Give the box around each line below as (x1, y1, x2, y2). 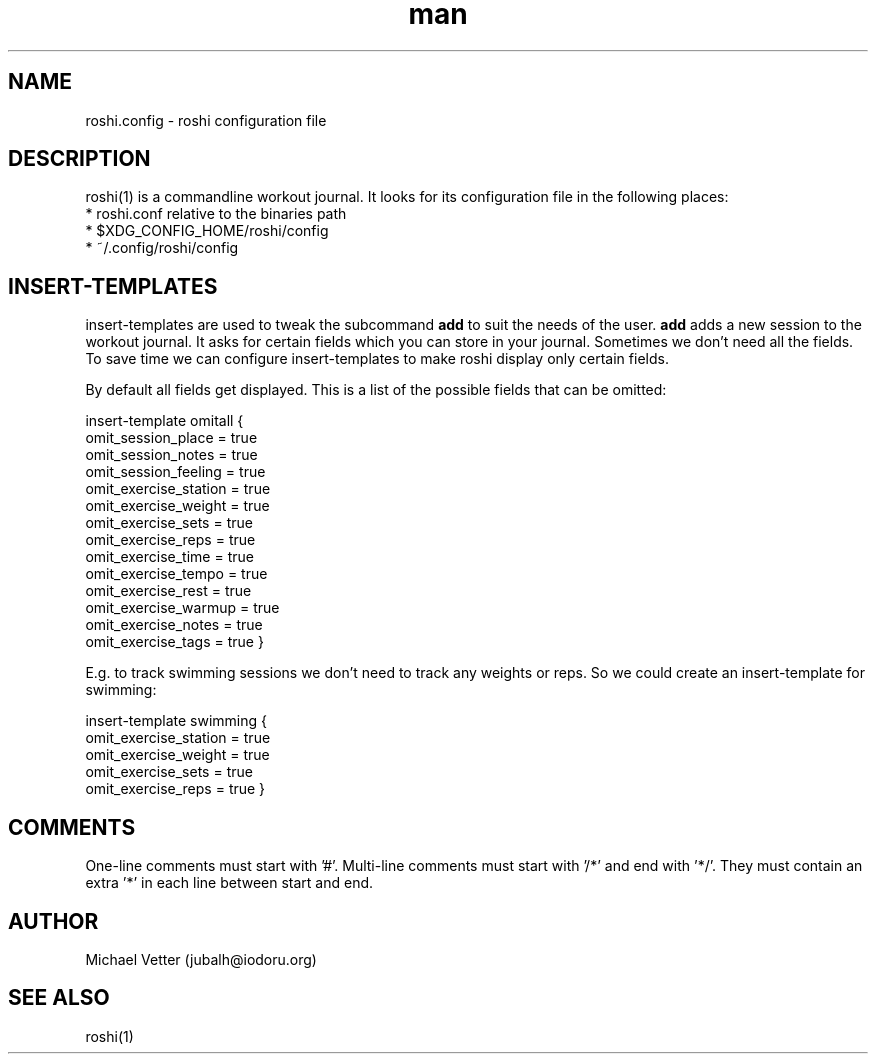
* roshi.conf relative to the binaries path (85, 205, 347, 223)
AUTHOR (8, 908, 99, 934)
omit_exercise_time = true (85, 548, 254, 566)
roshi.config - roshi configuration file (85, 111, 327, 129)
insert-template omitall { (85, 412, 244, 430)
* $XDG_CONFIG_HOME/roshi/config (85, 222, 329, 240)
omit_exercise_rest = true (85, 582, 252, 600)
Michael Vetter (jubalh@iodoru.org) (85, 950, 317, 968)
